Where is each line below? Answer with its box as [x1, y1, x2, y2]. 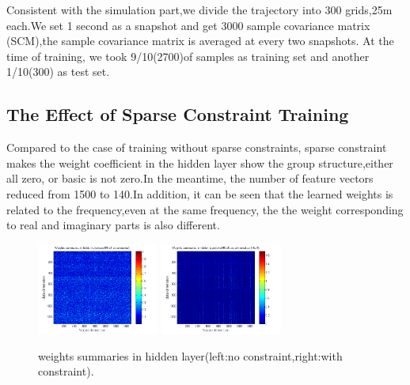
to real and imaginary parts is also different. [6, 217, 220, 233]
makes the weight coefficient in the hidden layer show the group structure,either [6, 154, 393, 171]
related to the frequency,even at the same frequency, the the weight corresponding [6, 201, 404, 217]
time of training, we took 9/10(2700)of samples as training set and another [6, 47, 370, 64]
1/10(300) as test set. [6, 63, 110, 80]
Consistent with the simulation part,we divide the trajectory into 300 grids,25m [6, 2, 393, 17]
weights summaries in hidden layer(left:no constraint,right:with [38, 347, 343, 364]
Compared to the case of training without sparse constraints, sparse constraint [6, 139, 387, 156]
